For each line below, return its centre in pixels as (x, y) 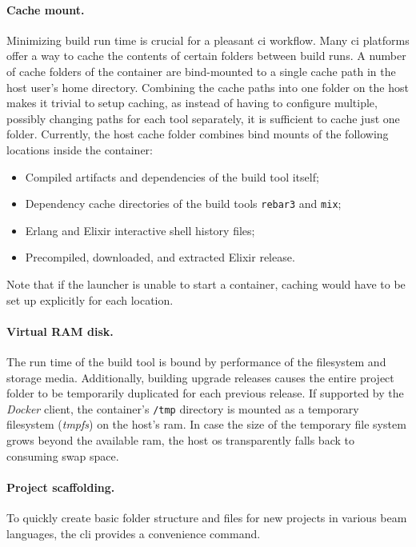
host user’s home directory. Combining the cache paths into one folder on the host (208, 87)
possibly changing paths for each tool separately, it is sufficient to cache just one (203, 118)
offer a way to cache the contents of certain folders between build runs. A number (206, 56)
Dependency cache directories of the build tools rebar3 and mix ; (183, 204)
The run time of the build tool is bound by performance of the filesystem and (196, 361)
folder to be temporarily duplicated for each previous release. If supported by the (205, 393)
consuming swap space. (63, 455)
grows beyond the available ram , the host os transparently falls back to (180, 440)
